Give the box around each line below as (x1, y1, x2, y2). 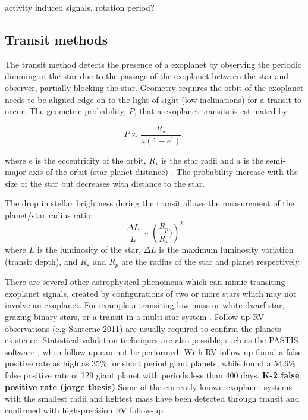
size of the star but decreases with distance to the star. (5, 177, 205, 189)
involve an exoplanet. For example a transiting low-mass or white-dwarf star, (5, 299, 285, 311)
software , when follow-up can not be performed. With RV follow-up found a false (5, 345, 302, 358)
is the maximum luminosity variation (159, 243, 294, 256)
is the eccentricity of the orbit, (35, 153, 146, 166)
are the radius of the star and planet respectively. (121, 255, 301, 267)
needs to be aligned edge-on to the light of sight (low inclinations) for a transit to (5, 93, 301, 105)
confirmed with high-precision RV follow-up (5, 403, 163, 416)
